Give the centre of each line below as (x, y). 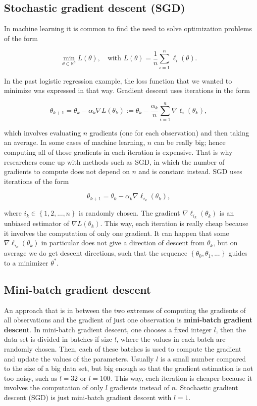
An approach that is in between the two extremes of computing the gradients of (125, 310)
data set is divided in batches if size (58, 339)
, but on (225, 243)
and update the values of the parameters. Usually (79, 358)
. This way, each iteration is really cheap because (174, 223)
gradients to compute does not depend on (67, 171)
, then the (231, 329)
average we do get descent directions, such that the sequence (96, 253)
